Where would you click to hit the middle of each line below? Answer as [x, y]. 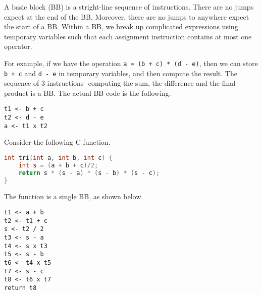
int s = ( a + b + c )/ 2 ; [58, 165]
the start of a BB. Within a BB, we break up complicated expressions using [121, 26]
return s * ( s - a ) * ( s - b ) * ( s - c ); [89, 173]
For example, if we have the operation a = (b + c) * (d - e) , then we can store [131, 63]
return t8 [20, 288]
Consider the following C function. [57, 142]
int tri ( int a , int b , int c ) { [58, 158]
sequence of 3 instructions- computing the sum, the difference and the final [120, 83]
